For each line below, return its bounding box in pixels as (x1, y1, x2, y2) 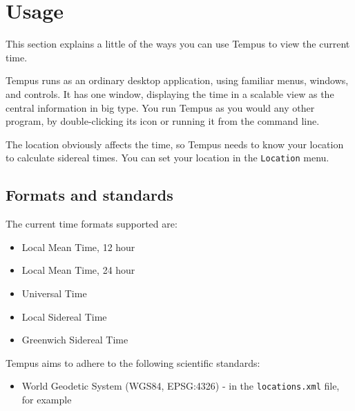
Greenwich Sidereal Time (21, 332, 128, 347)
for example (21, 392, 72, 406)
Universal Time (21, 285, 87, 300)
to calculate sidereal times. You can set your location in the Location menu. (6, 150, 329, 165)
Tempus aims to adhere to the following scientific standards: (6, 355, 260, 370)
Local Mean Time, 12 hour (21, 239, 135, 254)
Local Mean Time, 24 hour (21, 263, 135, 277)
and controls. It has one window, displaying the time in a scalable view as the (6, 86, 334, 101)
